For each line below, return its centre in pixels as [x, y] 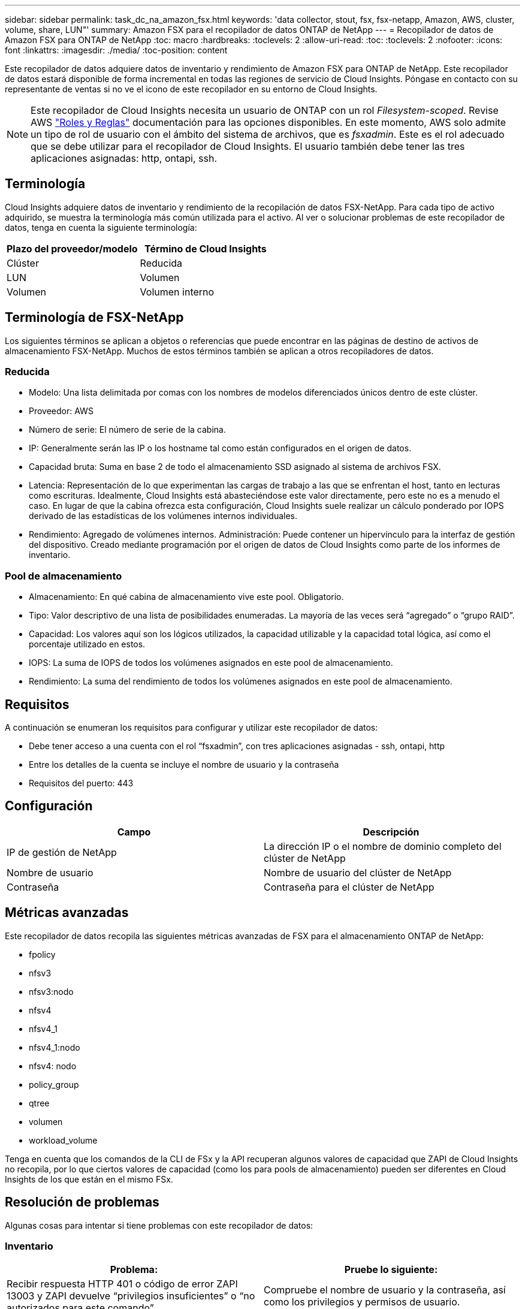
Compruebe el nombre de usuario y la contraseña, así [385, 1290]
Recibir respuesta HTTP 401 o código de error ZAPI [122, 1284]
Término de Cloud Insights [205, 248]
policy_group [54, 1084]
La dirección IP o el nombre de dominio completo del [383, 846]
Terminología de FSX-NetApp [94, 318]
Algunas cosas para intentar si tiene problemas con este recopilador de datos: [159, 1225]
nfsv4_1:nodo [55, 1047]
